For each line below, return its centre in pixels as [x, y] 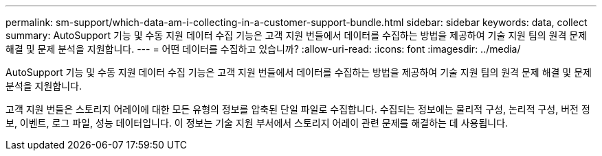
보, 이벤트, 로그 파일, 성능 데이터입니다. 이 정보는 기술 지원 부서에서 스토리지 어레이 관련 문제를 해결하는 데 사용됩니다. [257, 123]
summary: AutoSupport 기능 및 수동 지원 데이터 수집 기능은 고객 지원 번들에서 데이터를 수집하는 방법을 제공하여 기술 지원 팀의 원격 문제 [297, 35]
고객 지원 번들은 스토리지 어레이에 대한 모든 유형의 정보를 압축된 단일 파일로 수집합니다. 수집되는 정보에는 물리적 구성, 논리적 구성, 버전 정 [298, 109]
